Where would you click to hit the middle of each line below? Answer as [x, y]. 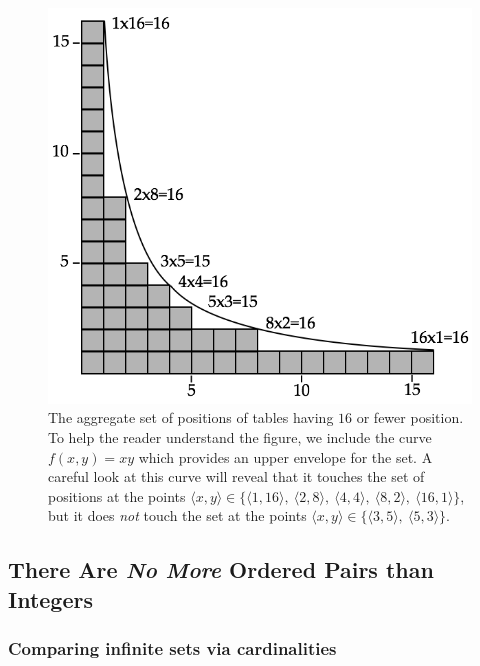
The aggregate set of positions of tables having [191, 417]
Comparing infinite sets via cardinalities [172, 648]
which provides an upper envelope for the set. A [285, 456]
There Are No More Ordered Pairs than [221, 569]
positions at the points [117, 495]
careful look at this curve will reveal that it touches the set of [236, 476]
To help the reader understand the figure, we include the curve [240, 437]
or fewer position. [410, 417]
